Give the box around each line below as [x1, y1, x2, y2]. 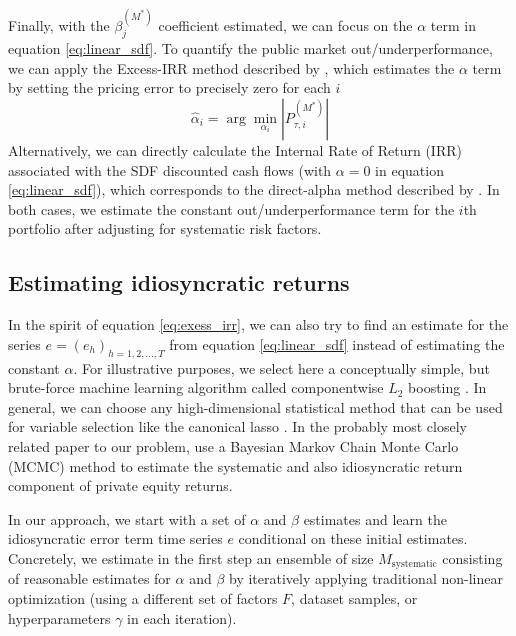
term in [430, 15, 476, 36]
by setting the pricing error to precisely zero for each [8, 77, 331, 98]
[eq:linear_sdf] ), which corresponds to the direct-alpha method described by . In [8, 179, 500, 200]
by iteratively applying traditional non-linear [228, 568, 503, 589]
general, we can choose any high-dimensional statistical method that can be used [8, 396, 503, 417]
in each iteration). [127, 607, 237, 628]
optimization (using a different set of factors [8, 587, 278, 608]
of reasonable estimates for [8, 568, 171, 589]
